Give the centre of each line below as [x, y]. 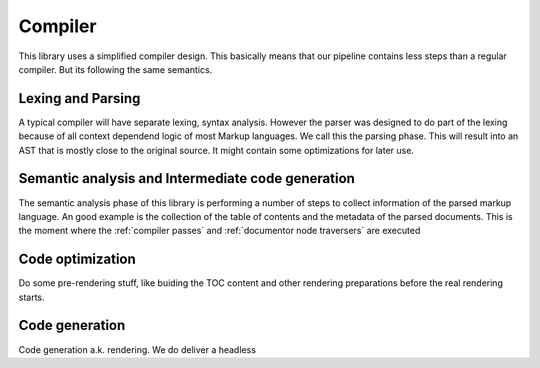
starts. [31, 297]
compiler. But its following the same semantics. [115, 69]
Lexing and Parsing [79, 98]
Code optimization [77, 259]
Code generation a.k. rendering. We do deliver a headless [137, 349]
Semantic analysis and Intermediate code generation [186, 178]
